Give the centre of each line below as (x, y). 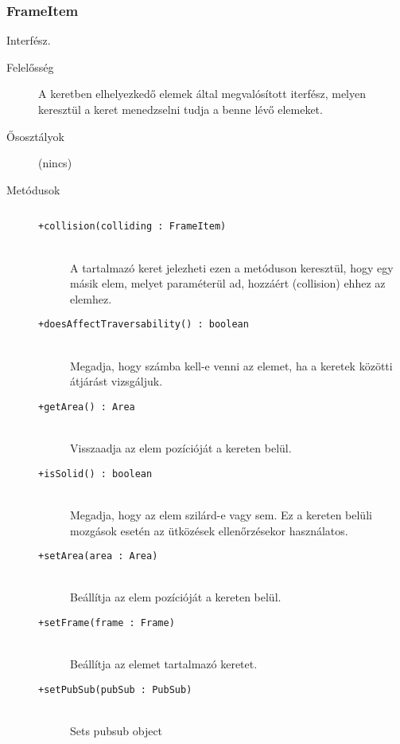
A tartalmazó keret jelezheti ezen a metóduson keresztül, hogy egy (232, 267)
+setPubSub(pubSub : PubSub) (115, 689)
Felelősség (30, 67)
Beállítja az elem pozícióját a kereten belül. (176, 597)
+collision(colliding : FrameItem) (132, 227)
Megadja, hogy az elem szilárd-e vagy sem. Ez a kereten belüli (221, 514)
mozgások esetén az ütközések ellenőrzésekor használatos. (209, 530)
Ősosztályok (35, 136)
